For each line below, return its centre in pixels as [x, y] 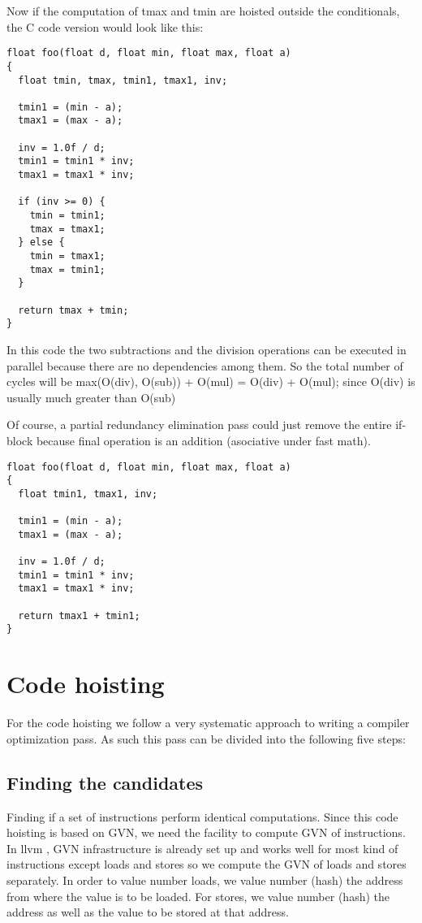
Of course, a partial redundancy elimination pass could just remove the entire [199, 425]
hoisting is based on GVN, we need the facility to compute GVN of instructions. [206, 832]
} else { [41, 243]
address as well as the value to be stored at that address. [148, 912]
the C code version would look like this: [105, 26]
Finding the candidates [105, 782]
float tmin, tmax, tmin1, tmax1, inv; [123, 80]
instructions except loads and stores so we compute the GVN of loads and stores [207, 864]
